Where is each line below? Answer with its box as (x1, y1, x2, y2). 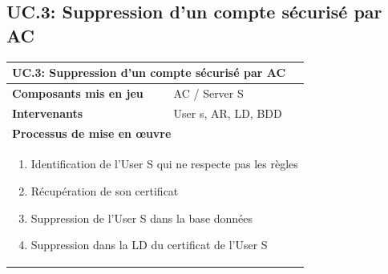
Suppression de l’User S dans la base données (30, 209, 253, 226)
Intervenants (12, 104, 83, 121)
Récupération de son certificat (30, 183, 179, 199)
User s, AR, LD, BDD (173, 104, 282, 121)
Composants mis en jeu (12, 84, 143, 101)
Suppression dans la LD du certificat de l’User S (30, 236, 268, 253)
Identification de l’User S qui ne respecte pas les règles (30, 155, 298, 172)
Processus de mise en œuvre (12, 124, 172, 141)
